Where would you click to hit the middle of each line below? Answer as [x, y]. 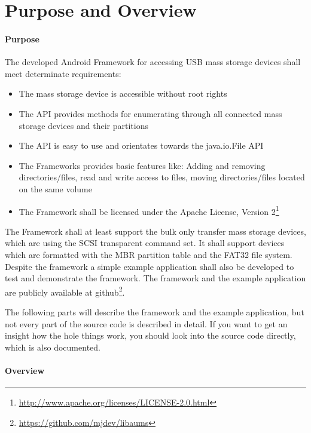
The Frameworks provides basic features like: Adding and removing [142, 165]
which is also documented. [53, 347]
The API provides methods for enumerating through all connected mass [150, 113]
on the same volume [55, 188]
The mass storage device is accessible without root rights [123, 93]
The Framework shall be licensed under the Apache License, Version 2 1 [149, 210]
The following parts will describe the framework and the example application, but [155, 311]
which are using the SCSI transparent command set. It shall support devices [145, 243]
